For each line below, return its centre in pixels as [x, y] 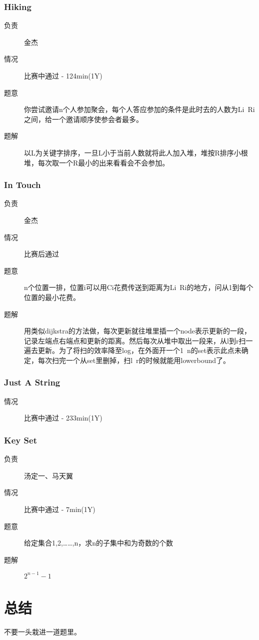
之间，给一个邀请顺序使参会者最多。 [83, 119]
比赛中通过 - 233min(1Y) [63, 418]
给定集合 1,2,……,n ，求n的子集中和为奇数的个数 [99, 543]
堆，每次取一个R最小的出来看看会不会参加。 [97, 162]
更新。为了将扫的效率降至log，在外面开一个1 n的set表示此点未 [139, 350]
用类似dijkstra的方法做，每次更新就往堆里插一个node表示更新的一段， [137, 331]
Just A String [32, 382]
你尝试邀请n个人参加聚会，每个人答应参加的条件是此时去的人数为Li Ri [139, 109]
